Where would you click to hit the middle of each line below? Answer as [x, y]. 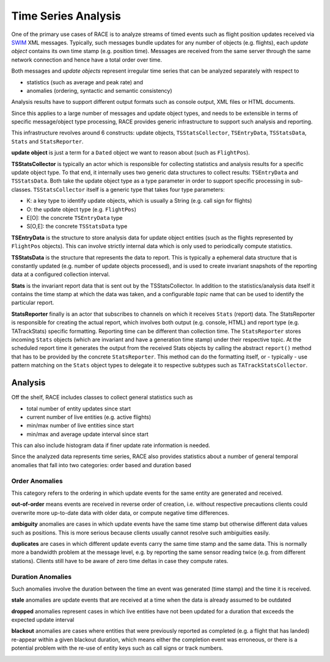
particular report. [33, 303]
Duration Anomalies [42, 577]
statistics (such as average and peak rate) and [85, 82]
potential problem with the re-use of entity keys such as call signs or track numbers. [117, 648]
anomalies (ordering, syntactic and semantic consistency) [99, 90]
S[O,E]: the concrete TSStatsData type [77, 227]
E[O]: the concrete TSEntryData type [75, 217]
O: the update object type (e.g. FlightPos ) [82, 209]
